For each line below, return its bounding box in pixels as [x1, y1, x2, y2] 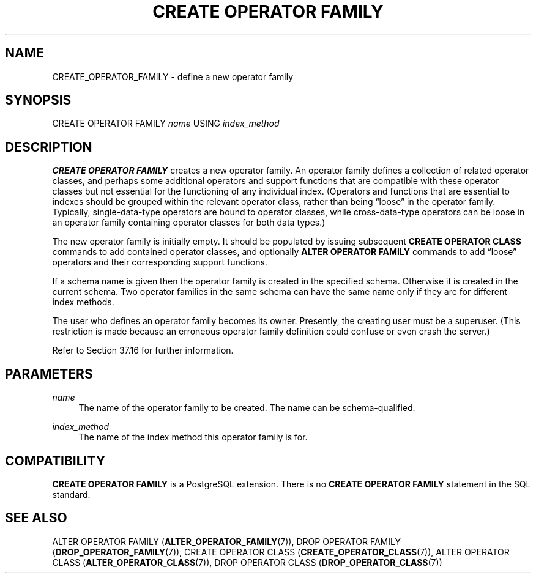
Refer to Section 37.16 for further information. [52, 345, 234, 356]
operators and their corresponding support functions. [52, 257, 267, 268]
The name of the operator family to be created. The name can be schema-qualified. [78, 402, 415, 413]
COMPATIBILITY [5, 453, 105, 469]
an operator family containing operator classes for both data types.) [52, 217, 326, 228]
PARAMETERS [5, 366, 93, 382]
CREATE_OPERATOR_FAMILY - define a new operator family [52, 71, 294, 82]
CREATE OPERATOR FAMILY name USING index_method [52, 118, 280, 129]
